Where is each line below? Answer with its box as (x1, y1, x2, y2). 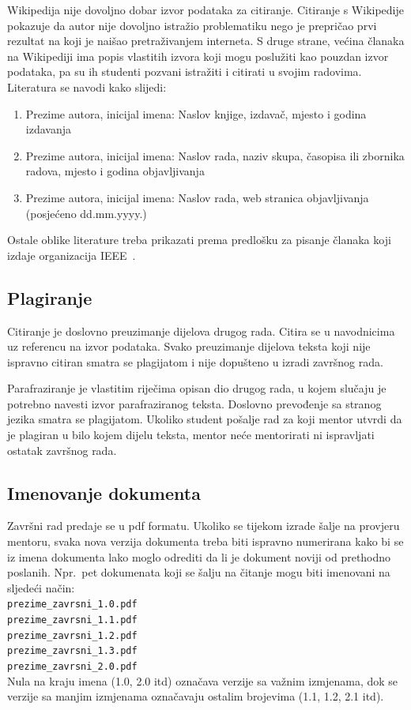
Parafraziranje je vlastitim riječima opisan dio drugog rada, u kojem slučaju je (7, 380, 386, 396)
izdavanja (25, 121, 71, 137)
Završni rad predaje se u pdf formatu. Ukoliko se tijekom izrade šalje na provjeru (7, 517, 400, 534)
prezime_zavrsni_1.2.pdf (7, 629, 138, 641)
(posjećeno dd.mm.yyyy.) (25, 205, 147, 221)
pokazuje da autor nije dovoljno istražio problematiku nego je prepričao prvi (7, 17, 377, 33)
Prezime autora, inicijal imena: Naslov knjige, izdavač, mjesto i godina (25, 105, 367, 122)
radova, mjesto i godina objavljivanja (25, 163, 205, 179)
